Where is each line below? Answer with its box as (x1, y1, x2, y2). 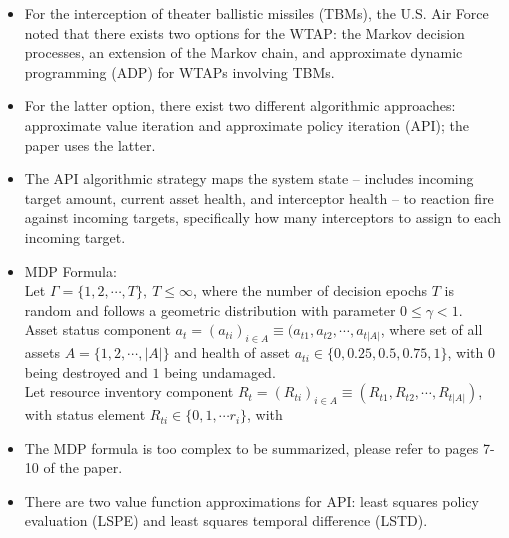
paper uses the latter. (24, 134, 156, 155)
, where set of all (380, 319, 483, 340)
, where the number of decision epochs (193, 280, 428, 301)
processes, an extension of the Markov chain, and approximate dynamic (24, 42, 463, 63)
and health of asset (174, 342, 291, 363)
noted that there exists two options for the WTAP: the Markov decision (24, 22, 465, 43)
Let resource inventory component (24, 381, 234, 402)
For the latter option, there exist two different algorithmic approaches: (24, 95, 456, 116)
